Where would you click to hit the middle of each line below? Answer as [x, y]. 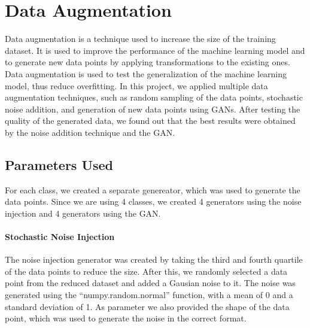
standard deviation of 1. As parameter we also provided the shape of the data [147, 306]
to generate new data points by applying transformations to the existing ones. [148, 62]
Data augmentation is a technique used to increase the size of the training [140, 39]
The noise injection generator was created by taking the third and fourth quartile [154, 259]
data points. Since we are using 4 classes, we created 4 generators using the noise [153, 201]
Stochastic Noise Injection [60, 237]
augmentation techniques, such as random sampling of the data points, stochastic [154, 97]
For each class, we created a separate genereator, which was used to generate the [153, 189]
